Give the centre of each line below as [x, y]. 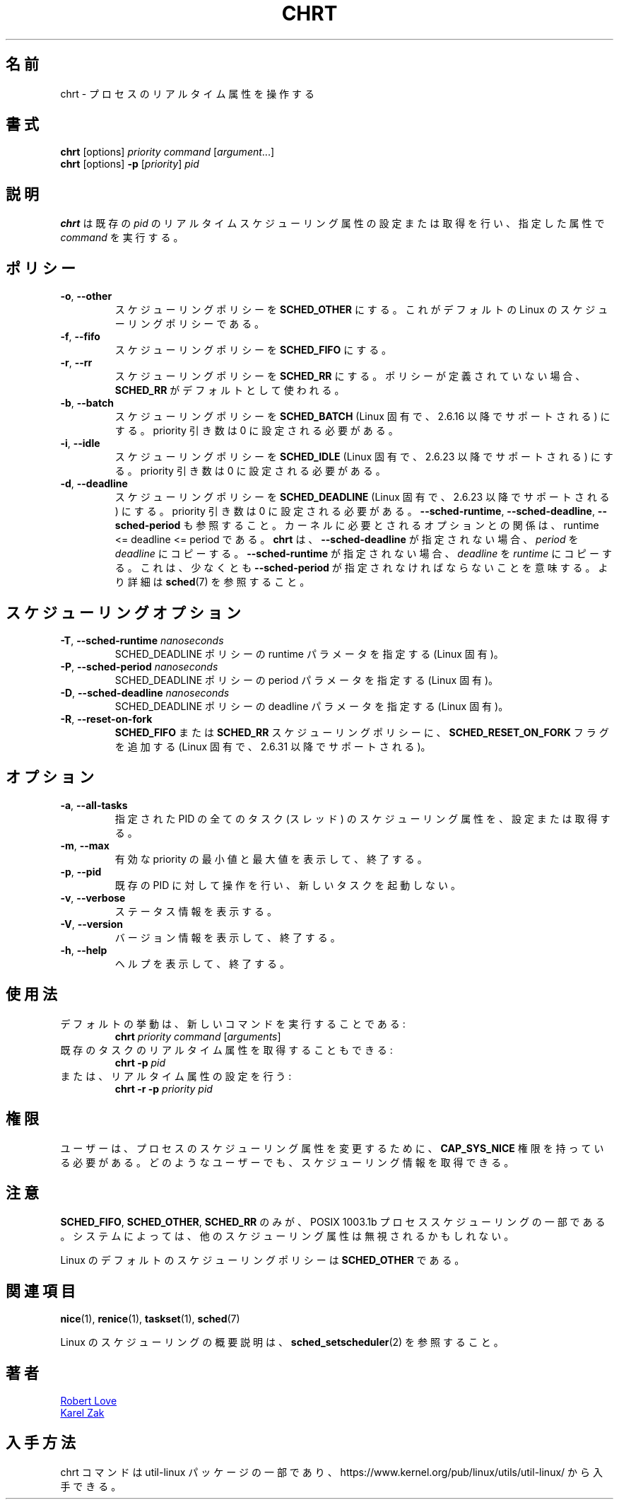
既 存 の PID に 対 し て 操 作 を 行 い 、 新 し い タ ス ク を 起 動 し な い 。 [288, 885]
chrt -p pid [140, 1062]
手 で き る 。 [91, 1486]
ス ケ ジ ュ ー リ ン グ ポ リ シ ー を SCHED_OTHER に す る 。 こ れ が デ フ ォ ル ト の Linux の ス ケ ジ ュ [361, 310]
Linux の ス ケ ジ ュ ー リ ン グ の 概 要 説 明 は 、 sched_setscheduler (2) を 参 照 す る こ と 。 [282, 1342]
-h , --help [84, 950]
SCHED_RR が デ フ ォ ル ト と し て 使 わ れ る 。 [230, 390]
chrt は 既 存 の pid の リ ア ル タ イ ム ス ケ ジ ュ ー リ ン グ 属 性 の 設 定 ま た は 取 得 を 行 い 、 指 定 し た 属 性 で [332, 223]
